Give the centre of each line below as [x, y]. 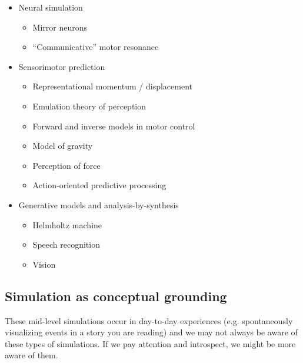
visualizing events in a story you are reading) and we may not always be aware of [151, 332]
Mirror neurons [60, 27]
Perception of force [66, 165]
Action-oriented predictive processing [99, 185]
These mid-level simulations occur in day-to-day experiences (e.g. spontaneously [149, 320]
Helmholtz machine [67, 224]
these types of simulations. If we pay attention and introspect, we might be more [150, 343]
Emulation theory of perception [89, 106]
